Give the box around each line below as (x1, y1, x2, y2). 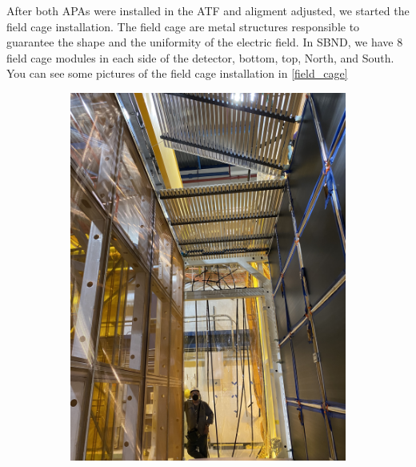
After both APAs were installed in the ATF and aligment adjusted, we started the (6, 2, 410, 18)
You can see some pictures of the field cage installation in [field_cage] (6, 65, 348, 82)
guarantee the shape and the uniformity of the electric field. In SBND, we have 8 (6, 34, 403, 50)
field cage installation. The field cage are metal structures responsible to (6, 18, 360, 34)
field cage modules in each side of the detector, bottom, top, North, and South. (6, 49, 394, 66)
